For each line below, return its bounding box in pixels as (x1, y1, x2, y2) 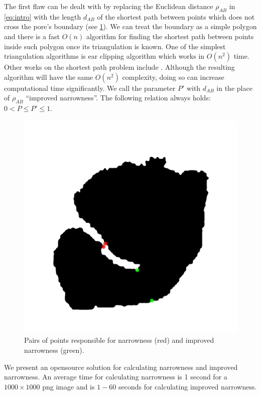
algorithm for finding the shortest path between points (86, 31, 254, 41)
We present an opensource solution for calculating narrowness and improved (4, 361, 238, 372)
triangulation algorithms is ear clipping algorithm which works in (4, 51, 205, 61)
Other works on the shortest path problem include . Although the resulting (4, 62, 235, 72)
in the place (216, 82, 252, 93)
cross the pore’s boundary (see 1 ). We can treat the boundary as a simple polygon (4, 21, 257, 32)
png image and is (42, 381, 95, 391)
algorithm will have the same (4, 71, 93, 82)
